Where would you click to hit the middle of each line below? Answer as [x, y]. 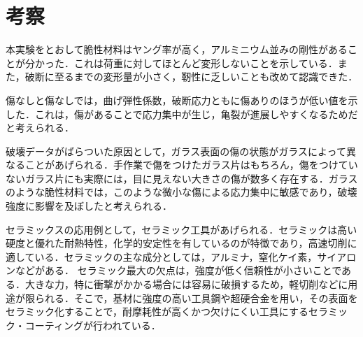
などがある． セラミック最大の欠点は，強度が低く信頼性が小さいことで [178, 270]
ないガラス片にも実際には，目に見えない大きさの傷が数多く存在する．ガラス [182, 178]
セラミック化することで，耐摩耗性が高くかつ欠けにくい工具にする [157, 311]
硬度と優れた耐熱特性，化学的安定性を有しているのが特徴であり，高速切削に [181, 243]
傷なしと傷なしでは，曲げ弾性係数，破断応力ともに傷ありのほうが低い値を [177, 100]
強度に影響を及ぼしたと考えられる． [89, 206]
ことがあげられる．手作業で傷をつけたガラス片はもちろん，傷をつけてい [191, 165]
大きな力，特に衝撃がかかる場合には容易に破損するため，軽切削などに [186, 284]
